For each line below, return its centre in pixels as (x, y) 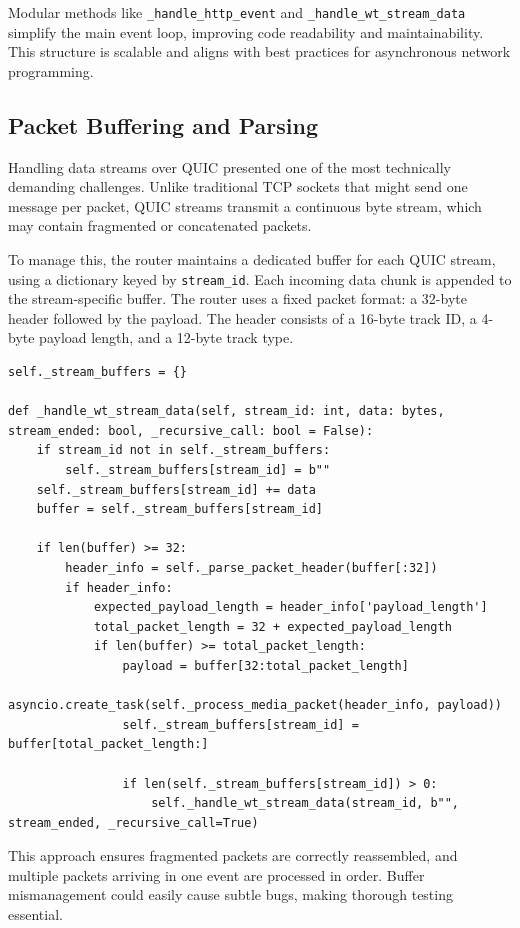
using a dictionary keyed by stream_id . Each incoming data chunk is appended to (260, 278)
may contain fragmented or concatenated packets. (160, 225)
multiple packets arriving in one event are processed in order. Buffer (216, 874)
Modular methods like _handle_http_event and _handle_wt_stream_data (237, 12)
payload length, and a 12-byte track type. (166, 337)
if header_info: (119, 587)
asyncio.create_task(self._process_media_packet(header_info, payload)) (255, 705)
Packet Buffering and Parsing (163, 124)
